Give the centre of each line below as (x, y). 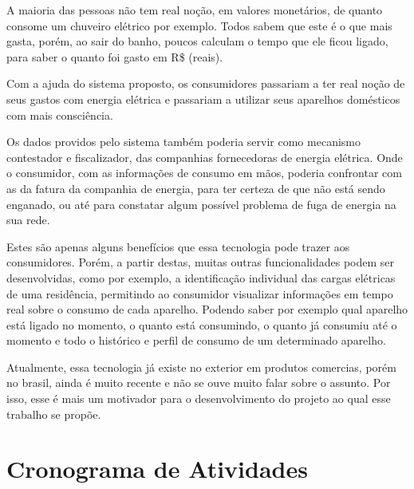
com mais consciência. (60, 114)
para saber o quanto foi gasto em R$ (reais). (115, 56)
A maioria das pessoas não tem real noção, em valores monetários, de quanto (195, 10)
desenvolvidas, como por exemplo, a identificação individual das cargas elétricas (201, 277)
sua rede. (28, 220)
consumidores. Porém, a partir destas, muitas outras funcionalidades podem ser (200, 262)
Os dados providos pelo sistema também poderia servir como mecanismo (183, 142)
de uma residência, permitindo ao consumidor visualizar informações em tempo (200, 293)
